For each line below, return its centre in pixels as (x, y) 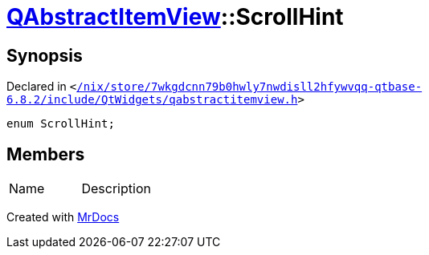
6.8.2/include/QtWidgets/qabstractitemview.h (152, 100)
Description (116, 189)
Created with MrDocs (63, 217)
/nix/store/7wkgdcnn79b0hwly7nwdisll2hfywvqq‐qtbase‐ (249, 87)
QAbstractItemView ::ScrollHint (175, 17)
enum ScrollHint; (61, 124)
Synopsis (45, 55)
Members (46, 154)
